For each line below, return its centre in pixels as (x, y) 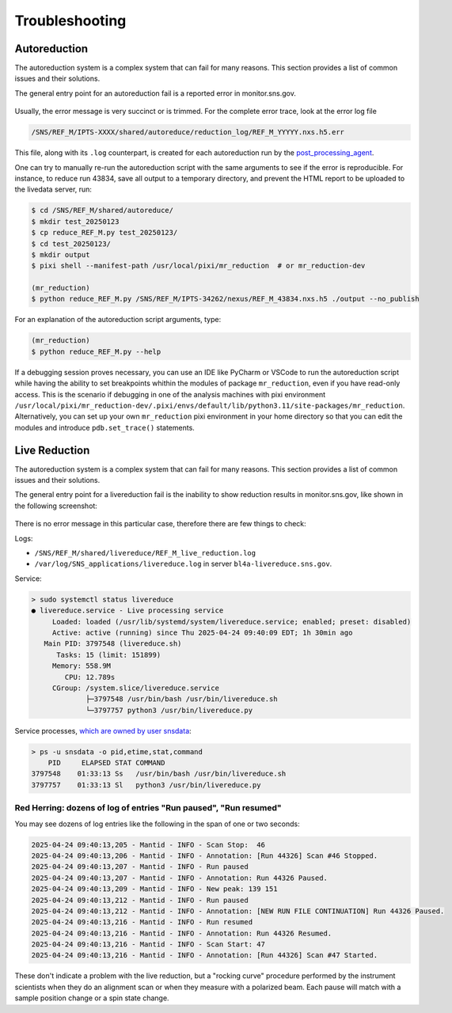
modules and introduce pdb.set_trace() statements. (105, 427)
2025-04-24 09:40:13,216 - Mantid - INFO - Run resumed (142, 922)
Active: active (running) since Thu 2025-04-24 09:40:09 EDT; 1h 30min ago (202, 632)
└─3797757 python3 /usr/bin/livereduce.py (169, 710)
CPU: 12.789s (90, 677)
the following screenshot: (56, 506)
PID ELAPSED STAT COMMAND (106, 763)
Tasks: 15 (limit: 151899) (109, 654)
